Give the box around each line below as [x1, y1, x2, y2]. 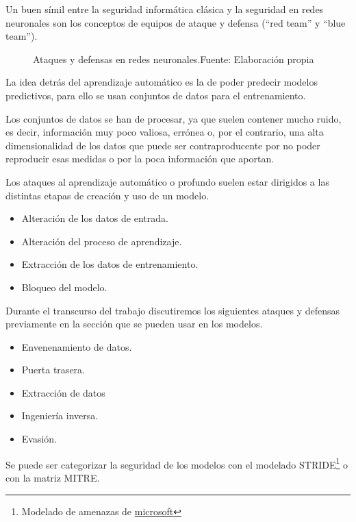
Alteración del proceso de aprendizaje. [21, 234, 182, 248]
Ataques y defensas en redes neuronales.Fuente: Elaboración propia [33, 51, 314, 66]
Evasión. [21, 432, 58, 446]
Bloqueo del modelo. [21, 279, 107, 294]
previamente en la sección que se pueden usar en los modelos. [5, 316, 263, 331]
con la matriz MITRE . [5, 470, 100, 484]
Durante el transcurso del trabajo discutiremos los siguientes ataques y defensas [5, 303, 340, 317]
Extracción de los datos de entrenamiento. [21, 257, 199, 271]
